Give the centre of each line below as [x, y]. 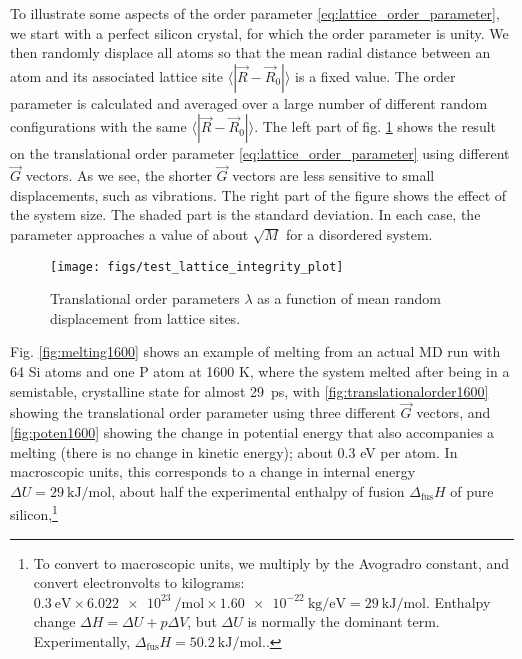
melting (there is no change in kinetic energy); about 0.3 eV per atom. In [234, 451]
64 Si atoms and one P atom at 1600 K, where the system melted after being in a [260, 371]
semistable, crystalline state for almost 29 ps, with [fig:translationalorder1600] [249, 390]
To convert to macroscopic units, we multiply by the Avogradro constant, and [271, 562]
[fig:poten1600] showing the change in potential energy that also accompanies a [252, 432]
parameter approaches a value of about [129, 233]
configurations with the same [98, 126]
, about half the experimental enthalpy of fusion [258, 490]
